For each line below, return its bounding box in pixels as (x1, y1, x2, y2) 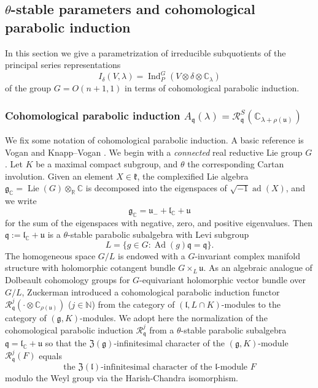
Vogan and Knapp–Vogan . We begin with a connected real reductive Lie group (5, 145, 303, 158)
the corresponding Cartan (187, 158, 284, 170)
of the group (5, 82, 52, 94)
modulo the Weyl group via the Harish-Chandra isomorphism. (5, 371, 238, 384)
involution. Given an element (5, 169, 114, 182)
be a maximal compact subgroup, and (36, 158, 178, 170)
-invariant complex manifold (195, 249, 300, 262)
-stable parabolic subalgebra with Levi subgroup (68, 228, 249, 241)
